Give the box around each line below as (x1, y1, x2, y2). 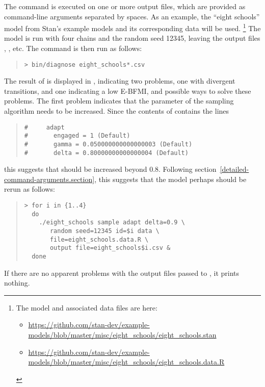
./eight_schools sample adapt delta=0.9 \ (39, 219, 185, 226)
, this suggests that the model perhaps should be (94, 173, 247, 184)
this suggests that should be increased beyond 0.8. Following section (4, 164, 217, 174)
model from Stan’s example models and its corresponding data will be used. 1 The (4, 21, 261, 33)
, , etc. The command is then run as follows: (4, 43, 142, 54)
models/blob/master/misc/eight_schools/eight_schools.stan (28, 329, 217, 340)
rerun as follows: (4, 184, 55, 194)
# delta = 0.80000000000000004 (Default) (24, 149, 189, 157)
